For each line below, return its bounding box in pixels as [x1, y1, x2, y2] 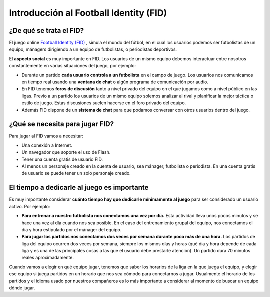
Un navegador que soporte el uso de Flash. [21, 149, 111, 155]
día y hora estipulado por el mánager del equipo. [21, 226, 122, 232]
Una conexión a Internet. [21, 142, 72, 148]
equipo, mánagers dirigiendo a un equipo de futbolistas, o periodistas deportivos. [9, 46, 177, 52]
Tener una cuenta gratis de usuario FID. [21, 156, 103, 162]
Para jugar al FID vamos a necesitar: [9, 133, 84, 139]
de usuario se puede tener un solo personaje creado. [21, 170, 131, 176]
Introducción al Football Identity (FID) [9, 7, 167, 18]
